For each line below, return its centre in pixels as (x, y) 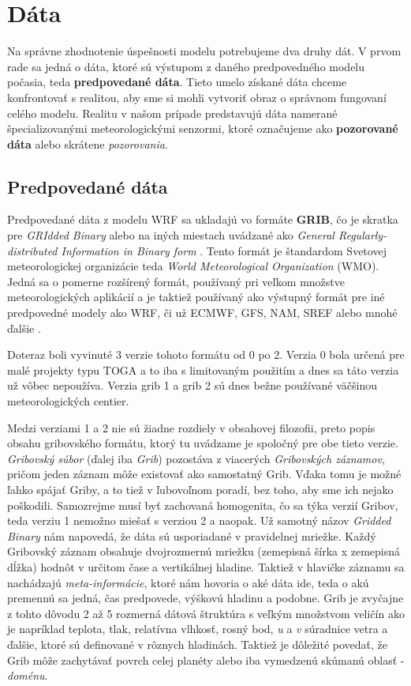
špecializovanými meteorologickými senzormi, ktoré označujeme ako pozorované (203, 128)
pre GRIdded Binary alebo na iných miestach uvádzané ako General (171, 235)
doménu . (28, 675)
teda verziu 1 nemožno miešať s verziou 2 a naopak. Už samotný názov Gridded (199, 520)
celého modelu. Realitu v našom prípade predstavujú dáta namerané (172, 113)
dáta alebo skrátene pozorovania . (88, 143)
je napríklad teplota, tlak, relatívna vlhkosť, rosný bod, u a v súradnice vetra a (198, 629)
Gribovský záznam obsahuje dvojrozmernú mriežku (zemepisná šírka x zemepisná (204, 551)
